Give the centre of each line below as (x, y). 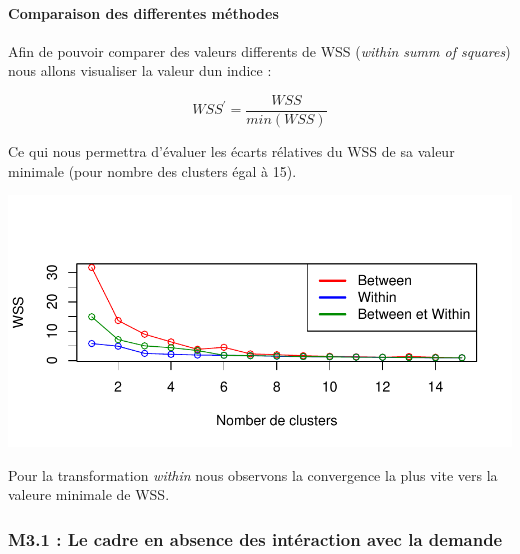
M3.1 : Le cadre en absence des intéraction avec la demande (255, 538)
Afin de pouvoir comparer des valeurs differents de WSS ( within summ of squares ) (259, 50)
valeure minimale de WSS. (89, 494)
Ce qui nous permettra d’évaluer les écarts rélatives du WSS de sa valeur (231, 151)
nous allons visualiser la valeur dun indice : (140, 70)
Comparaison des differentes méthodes (143, 12)
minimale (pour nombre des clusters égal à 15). (152, 170)
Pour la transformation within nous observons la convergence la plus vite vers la (253, 474)
